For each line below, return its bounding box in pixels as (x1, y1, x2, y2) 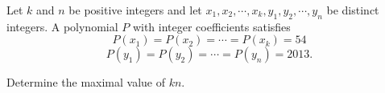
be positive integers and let (68, 2, 202, 18)
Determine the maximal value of (6, 74, 165, 91)
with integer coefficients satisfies (132, 18, 291, 34)
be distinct (326, 2, 379, 18)
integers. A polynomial (6, 18, 118, 34)
